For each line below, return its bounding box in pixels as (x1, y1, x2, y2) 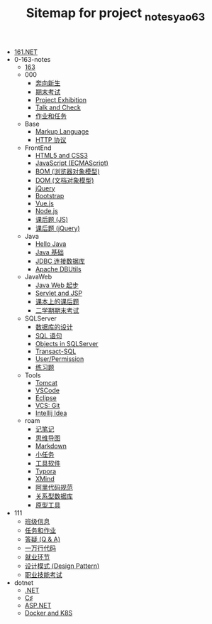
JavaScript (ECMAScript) (35, 158, 108, 167)
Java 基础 (35, 247, 64, 257)
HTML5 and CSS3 (35, 151, 89, 159)
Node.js (35, 206, 58, 215)
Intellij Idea (35, 409, 67, 417)
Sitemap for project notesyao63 (26, 5, 206, 23)
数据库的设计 (35, 322, 73, 331)
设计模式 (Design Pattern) (24, 561, 100, 570)
